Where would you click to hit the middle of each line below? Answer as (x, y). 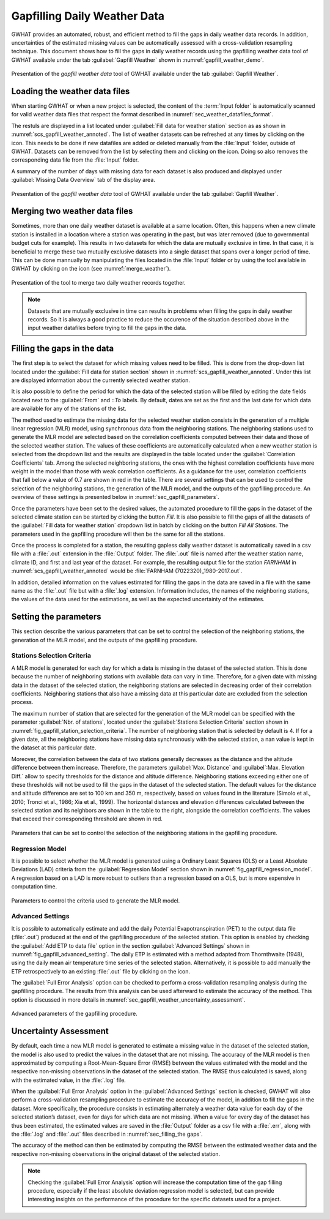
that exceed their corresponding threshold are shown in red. (87, 819)
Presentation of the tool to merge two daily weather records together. (98, 282)
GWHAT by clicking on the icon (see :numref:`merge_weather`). (91, 269)
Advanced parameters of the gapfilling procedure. (74, 1014)
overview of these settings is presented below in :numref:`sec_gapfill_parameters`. (115, 497)
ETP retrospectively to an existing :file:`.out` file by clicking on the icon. (101, 971)
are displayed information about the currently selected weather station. (101, 380)
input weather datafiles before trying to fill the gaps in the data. (107, 328)
